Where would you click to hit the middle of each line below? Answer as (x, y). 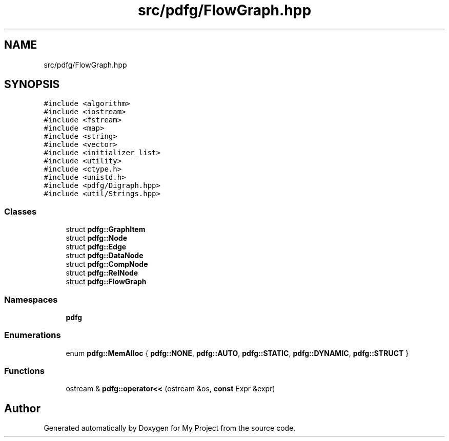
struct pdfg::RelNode (102, 273)
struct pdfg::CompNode (107, 264)
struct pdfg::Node (96, 238)
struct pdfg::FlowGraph (106, 282)
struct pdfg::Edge (96, 247)
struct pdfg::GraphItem (106, 229)
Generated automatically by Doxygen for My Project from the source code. (170, 428)
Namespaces (31, 299)
